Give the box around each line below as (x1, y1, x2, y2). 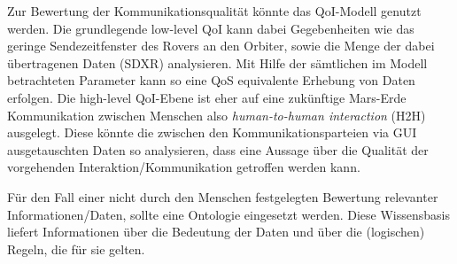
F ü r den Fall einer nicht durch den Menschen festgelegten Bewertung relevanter (7, 187, 438, 206)
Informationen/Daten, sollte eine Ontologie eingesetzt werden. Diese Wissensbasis (7, 205, 450, 223)
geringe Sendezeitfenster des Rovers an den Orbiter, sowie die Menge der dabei (7, 36, 435, 55)
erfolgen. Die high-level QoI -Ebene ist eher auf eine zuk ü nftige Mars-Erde (7, 88, 407, 106)
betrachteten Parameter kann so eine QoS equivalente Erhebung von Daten (7, 71, 415, 89)
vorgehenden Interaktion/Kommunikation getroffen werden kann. (7, 158, 360, 176)
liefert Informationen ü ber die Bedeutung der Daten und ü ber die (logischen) (7, 222, 425, 241)
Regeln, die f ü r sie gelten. (7, 239, 145, 258)
